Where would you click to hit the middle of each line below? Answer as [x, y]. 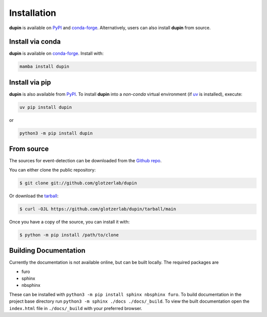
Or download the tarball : [34, 196]
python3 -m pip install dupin [56, 133]
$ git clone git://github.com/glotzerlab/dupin [78, 183]
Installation [33, 13]
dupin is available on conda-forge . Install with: [56, 53]
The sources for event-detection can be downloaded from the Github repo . [85, 161]
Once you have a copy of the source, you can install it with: [69, 222]
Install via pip [30, 82]
